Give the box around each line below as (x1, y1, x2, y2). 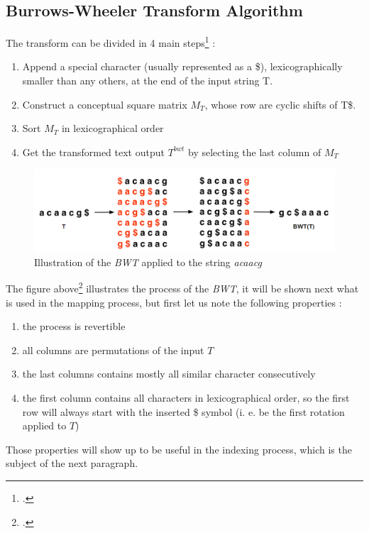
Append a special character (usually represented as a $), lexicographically (22, 59, 343, 74)
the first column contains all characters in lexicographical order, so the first (22, 390, 350, 405)
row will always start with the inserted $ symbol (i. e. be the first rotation (22, 404, 345, 419)
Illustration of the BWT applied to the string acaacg (34, 254, 262, 269)
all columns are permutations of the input (22, 342, 204, 357)
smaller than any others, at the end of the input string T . (22, 73, 273, 88)
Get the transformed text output (22, 144, 165, 159)
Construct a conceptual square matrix (22, 97, 187, 111)
